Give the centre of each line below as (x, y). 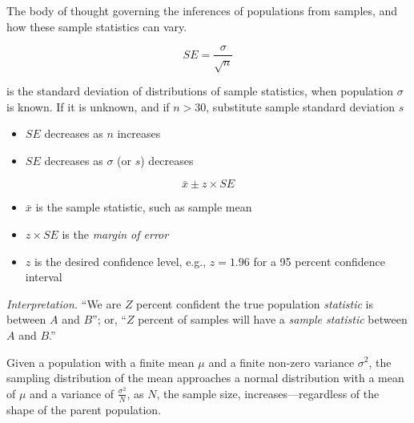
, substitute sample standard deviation (300, 106)
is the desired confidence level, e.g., (120, 261)
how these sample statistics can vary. (97, 26)
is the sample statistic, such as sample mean (144, 207)
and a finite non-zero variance (281, 362)
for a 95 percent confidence (320, 261)
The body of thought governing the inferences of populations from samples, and (202, 10)
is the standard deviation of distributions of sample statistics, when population (200, 91)
